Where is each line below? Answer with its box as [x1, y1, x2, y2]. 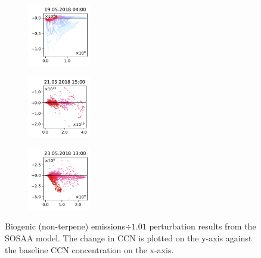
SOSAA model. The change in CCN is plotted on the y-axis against [5, 232, 252, 244]
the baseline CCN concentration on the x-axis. [5, 243, 174, 256]
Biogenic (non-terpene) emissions [5, 220, 125, 232]
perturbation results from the [149, 220, 256, 232]
